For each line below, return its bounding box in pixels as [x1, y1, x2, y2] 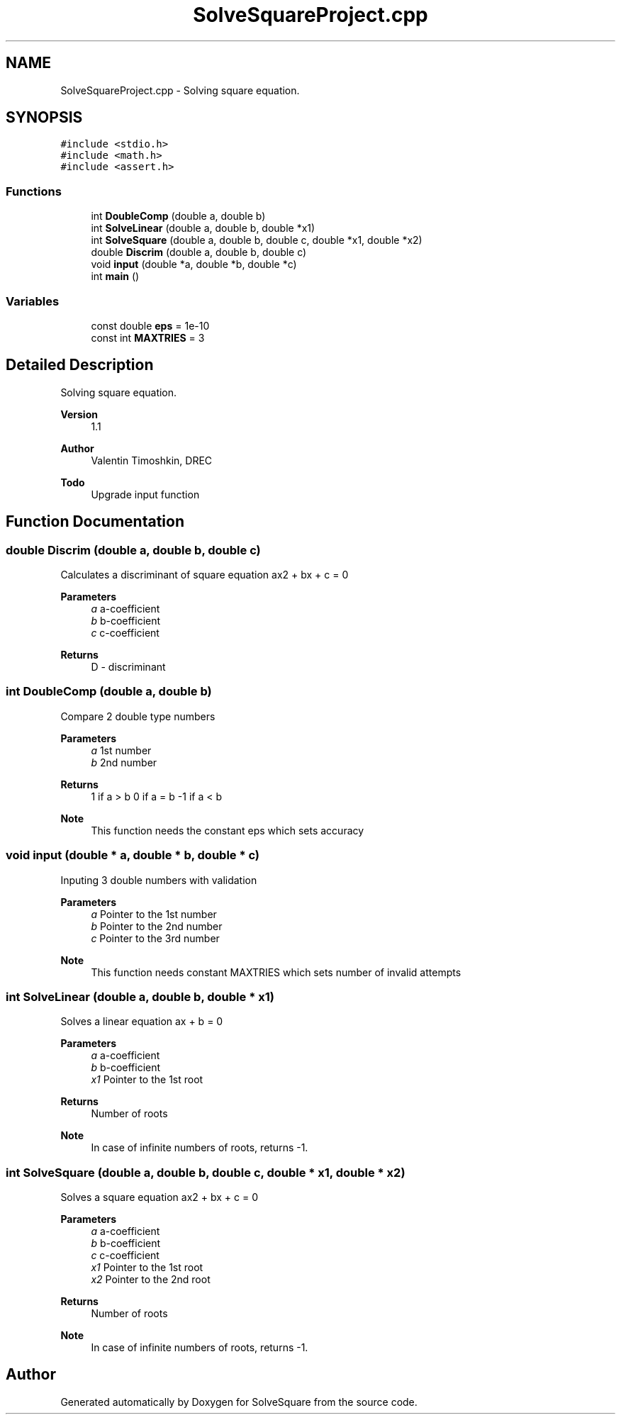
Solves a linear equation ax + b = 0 [60, 1015, 223, 1028]
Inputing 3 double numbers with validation [60, 873, 257, 886]
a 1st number [91, 744, 152, 756]
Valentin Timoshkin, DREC [91, 454, 213, 466]
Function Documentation [6, 513, 184, 531]
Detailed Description [6, 356, 154, 374]
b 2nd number [91, 756, 157, 768]
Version [60, 408, 98, 420]
